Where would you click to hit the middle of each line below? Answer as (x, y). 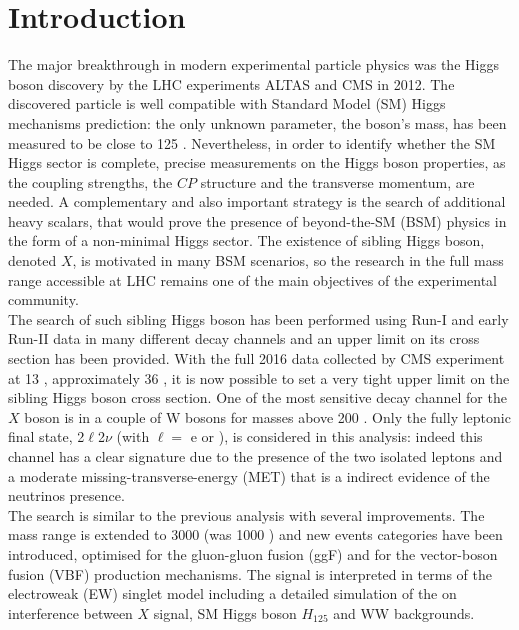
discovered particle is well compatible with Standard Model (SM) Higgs (227, 103)
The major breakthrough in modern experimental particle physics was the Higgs (253, 64)
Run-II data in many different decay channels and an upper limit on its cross (244, 338)
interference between (70, 612)
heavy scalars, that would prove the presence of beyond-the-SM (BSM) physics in (257, 220)
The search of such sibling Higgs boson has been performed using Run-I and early (258, 318)
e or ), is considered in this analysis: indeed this (336, 436)
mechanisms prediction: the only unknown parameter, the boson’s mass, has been (257, 122)
